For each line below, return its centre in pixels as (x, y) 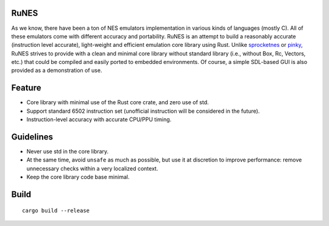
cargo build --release (56, 210)
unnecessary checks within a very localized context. (92, 168)
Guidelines (32, 137)
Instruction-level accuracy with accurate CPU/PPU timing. (99, 119)
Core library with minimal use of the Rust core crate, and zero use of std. (118, 102)
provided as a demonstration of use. (57, 71)
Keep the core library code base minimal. (78, 177)
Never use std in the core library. (68, 152)
